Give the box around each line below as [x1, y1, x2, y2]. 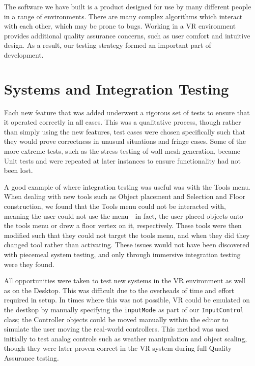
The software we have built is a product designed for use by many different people [4, 1, 251, 11]
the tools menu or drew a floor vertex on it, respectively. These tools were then [4, 220, 242, 231]
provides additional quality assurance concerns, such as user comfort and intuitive [4, 30, 250, 40]
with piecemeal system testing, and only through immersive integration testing [4, 249, 241, 259]
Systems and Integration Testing [4, 78, 229, 99]
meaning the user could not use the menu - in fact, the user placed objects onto [4, 210, 243, 221]
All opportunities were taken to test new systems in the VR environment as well [4, 275, 246, 286]
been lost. [4, 165, 33, 175]
